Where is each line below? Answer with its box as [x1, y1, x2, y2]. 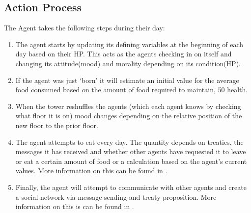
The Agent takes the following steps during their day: [4, 23, 165, 33]
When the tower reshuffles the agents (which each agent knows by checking [15, 101, 241, 111]
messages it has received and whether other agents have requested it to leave [15, 146, 246, 157]
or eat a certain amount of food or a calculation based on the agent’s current [15, 156, 247, 166]
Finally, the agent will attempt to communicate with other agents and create [15, 182, 247, 192]
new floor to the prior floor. [15, 120, 98, 130]
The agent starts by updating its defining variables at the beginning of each [15, 39, 243, 49]
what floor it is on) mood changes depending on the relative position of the [15, 110, 242, 121]
